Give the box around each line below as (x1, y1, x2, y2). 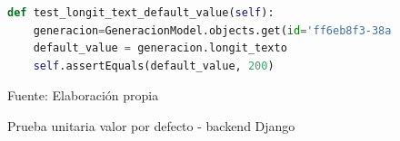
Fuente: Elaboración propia (7, 86, 159, 105)
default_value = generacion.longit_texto (33, 42, 287, 55)
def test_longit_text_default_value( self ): (7, 6, 275, 19)
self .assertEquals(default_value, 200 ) (33, 59, 275, 72)
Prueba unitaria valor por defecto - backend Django (7, 116, 295, 135)
